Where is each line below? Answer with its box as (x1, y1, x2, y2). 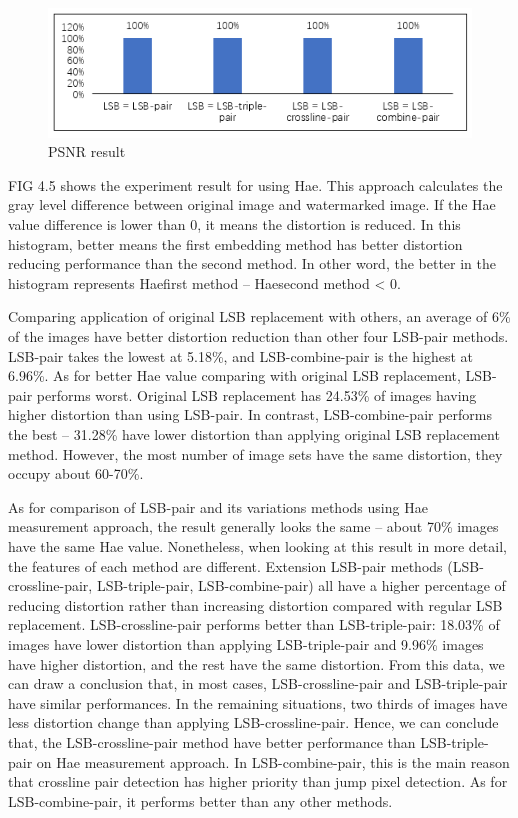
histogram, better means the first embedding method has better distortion (8, 233, 463, 254)
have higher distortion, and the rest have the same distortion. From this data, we (8, 653, 505, 674)
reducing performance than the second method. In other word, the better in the (8, 253, 496, 274)
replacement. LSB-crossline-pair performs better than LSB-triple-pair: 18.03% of (8, 614, 500, 635)
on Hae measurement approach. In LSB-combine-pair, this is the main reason (36, 751, 510, 772)
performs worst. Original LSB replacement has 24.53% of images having (36, 384, 477, 405)
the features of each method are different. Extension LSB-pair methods (8, 555, 443, 576)
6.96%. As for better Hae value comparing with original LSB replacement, (8, 365, 461, 386)
